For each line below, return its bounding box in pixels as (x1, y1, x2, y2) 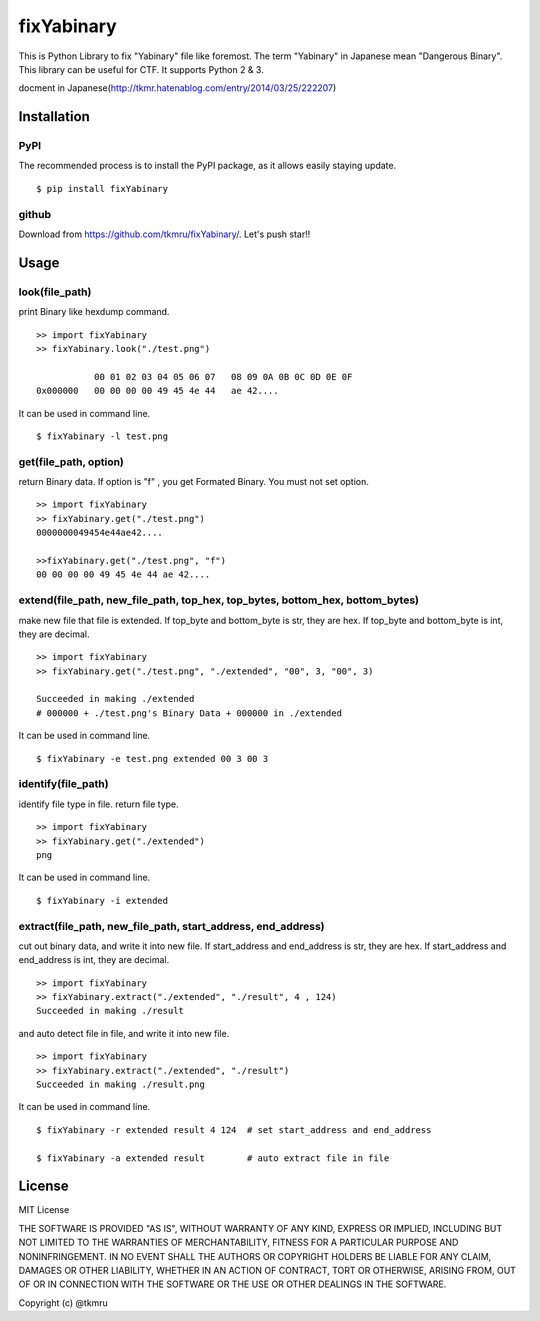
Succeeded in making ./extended (36, 693, 195, 705)
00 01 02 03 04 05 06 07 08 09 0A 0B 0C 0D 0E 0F (93, 371, 353, 382)
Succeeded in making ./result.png (36, 1079, 205, 1090)
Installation (18, 108, 90, 125)
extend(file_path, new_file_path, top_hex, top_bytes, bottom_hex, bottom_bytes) (18, 593, 420, 607)
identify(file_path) (18, 777, 109, 791)
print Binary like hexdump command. (18, 306, 170, 318)
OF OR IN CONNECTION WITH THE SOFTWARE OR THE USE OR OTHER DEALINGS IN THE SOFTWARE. (18, 1278, 447, 1290)
